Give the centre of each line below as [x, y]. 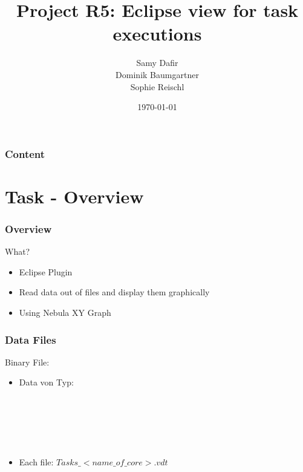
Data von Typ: [46, 382]
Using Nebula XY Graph [65, 312]
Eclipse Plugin [46, 271]
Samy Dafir [157, 63]
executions [157, 34]
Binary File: [27, 362]
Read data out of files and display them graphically [114, 292]
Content [25, 153]
